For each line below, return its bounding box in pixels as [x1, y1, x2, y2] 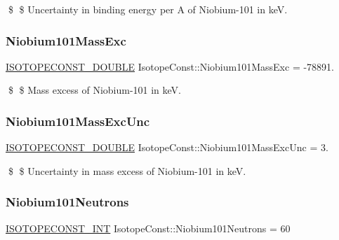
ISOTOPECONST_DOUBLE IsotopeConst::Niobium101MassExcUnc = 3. [6, 140, 328, 155]
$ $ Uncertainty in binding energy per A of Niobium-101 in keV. [8, 2, 288, 16]
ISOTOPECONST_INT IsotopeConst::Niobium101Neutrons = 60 [6, 220, 291, 235]
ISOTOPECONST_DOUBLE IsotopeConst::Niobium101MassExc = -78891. [6, 59, 334, 73]
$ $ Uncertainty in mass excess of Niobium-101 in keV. [8, 163, 246, 178]
